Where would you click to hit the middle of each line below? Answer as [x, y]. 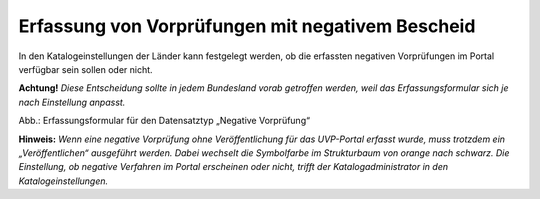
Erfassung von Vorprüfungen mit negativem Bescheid [247, 26]
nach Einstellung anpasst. [72, 102]
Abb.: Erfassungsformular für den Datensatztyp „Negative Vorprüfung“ [164, 121]
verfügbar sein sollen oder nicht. [86, 69]
